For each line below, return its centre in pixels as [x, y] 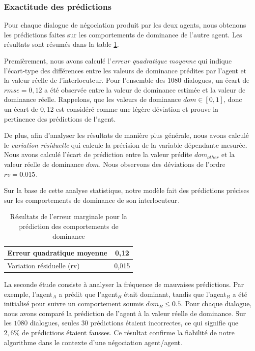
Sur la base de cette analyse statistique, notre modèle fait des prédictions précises [127, 190]
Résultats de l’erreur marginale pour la [69, 216]
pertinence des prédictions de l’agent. [60, 118]
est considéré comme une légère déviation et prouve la [137, 109]
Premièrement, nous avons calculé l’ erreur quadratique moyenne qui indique [118, 61]
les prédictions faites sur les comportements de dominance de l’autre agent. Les [123, 34]
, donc [233, 99]
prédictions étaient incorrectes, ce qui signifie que [165, 323]
